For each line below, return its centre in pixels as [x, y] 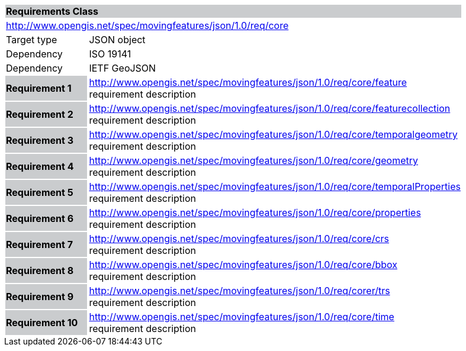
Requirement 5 [40, 192]
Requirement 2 [40, 114]
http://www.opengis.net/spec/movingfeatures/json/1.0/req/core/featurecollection [270, 108]
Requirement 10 [42, 323]
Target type [32, 40]
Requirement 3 [40, 140]
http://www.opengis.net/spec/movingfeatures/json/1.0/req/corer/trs [240, 291]
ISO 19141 [110, 54]
